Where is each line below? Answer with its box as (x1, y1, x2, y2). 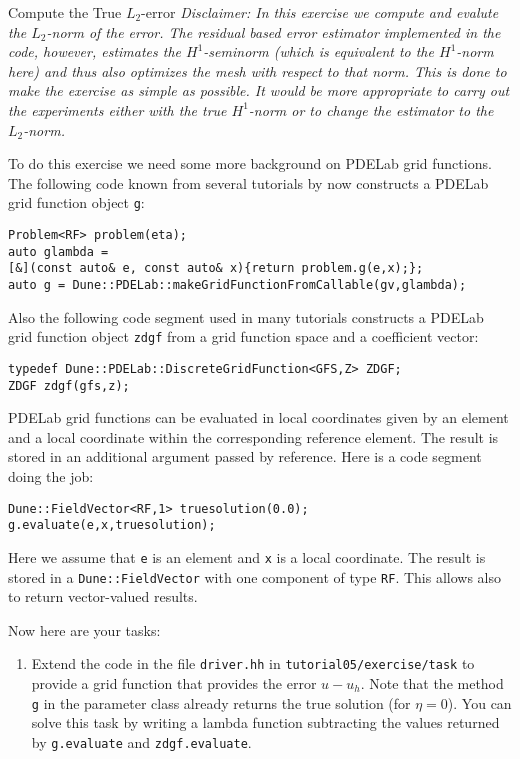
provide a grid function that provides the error (31, 673, 317, 694)
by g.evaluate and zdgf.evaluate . (31, 731, 252, 752)
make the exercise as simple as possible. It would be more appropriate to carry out (8, 80, 510, 101)
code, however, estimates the (8, 41, 181, 62)
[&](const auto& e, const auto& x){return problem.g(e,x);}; (8, 261, 424, 276)
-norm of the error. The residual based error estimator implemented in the (46, 21, 501, 42)
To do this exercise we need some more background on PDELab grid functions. (8, 153, 492, 174)
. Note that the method (360, 673, 504, 694)
